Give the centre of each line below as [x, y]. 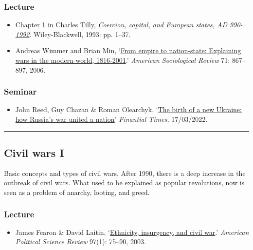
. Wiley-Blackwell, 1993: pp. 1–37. [80, 34]
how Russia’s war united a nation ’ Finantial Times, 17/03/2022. [111, 119]
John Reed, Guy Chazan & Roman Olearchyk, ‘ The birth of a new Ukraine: [128, 109]
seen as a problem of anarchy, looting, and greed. [77, 192]
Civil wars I [34, 152]
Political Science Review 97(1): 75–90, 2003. [81, 241]
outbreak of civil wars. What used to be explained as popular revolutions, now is [124, 183]
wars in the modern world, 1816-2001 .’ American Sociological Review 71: [123, 60]
